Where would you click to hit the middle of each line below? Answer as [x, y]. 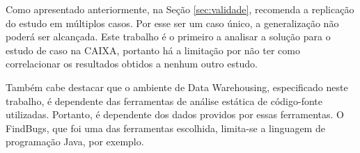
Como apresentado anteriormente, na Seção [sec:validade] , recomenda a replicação [180, 9]
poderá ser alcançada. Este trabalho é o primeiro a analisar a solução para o [168, 37]
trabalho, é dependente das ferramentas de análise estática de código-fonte [164, 100]
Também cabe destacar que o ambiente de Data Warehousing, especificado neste [177, 87]
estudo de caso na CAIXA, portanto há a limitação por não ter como [153, 50]
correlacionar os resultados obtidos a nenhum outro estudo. [132, 64]
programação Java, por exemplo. [75, 142]
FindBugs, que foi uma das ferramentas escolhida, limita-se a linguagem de [165, 128]
